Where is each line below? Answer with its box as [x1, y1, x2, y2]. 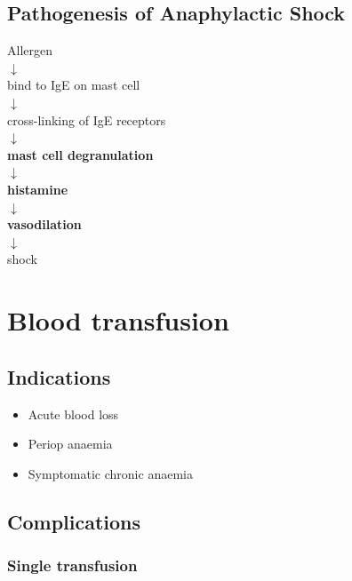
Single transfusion [7, 553, 138, 576]
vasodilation [7, 215, 82, 234]
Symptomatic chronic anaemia [28, 464, 193, 482]
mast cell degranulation [7, 145, 154, 163]
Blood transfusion [7, 302, 229, 338]
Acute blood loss [28, 404, 119, 423]
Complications [7, 507, 141, 535]
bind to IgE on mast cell [7, 76, 140, 94]
